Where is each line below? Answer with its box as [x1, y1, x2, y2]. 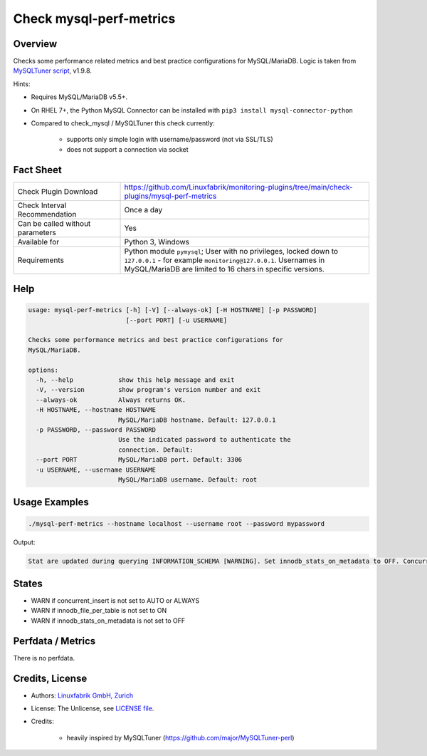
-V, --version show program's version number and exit [36, 385, 261, 394]
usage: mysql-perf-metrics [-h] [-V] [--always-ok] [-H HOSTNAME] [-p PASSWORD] [28, 306, 317, 314]
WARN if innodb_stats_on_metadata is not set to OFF [31, 616, 185, 625]
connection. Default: [117, 445, 194, 454]
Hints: [13, 79, 31, 88]
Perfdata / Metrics [13, 635, 96, 647]
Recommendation [17, 209, 77, 219]
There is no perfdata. [13, 653, 75, 662]
